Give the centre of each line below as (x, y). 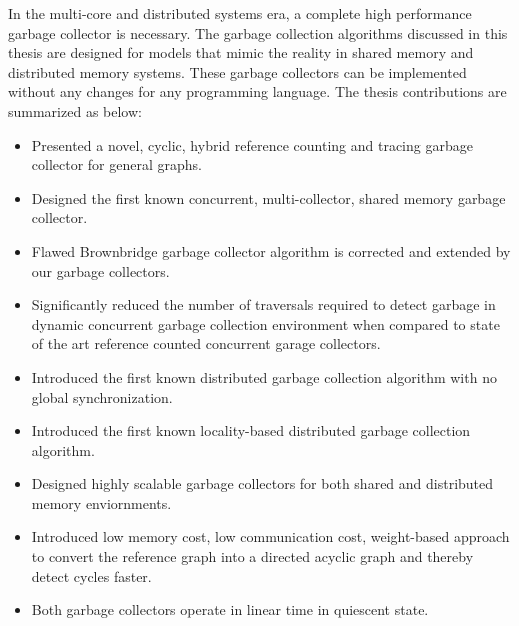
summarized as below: (75, 110)
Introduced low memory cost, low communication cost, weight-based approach (270, 536)
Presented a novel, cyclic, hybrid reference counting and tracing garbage (252, 144)
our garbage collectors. (100, 270)
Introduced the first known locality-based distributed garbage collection (251, 430)
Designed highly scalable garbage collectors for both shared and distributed (262, 483)
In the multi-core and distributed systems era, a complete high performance (240, 13)
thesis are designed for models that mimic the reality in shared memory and (241, 52)
